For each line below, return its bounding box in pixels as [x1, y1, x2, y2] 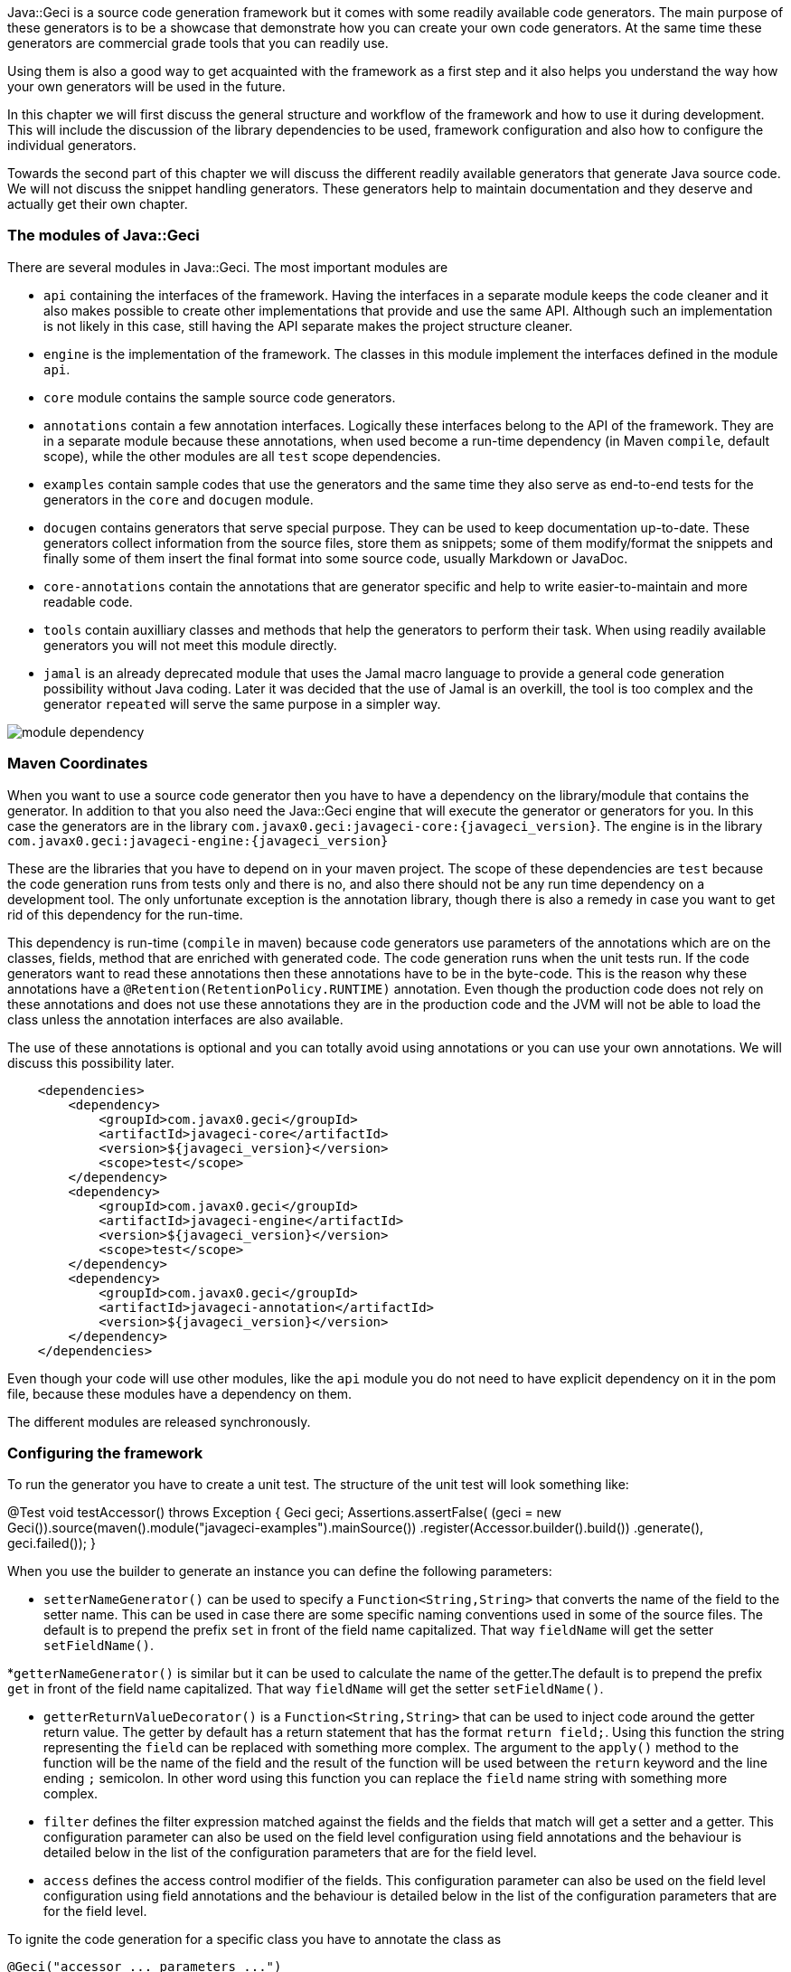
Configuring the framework [7, 1443, 203, 1462]
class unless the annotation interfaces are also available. [7, 1011, 344, 1027]
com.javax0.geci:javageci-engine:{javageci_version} [7, 833, 389, 848]
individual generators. [7, 137, 137, 153]
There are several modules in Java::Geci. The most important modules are [7, 259, 448, 275]
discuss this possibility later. [7, 1054, 174, 1071]
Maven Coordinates [7, 754, 148, 773]
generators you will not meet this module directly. [43, 637, 337, 653]
